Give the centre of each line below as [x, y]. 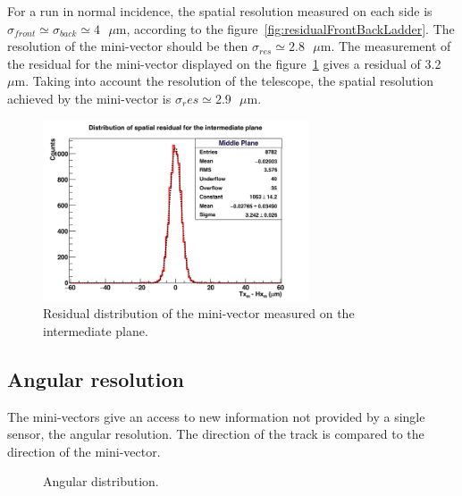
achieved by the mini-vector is [89, 98]
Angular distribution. [101, 481]
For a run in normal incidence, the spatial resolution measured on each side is [220, 11]
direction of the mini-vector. [84, 451]
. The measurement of [391, 46]
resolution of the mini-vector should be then [128, 46]
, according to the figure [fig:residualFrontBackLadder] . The [290, 28]
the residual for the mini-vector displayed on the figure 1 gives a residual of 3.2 [224, 63]
